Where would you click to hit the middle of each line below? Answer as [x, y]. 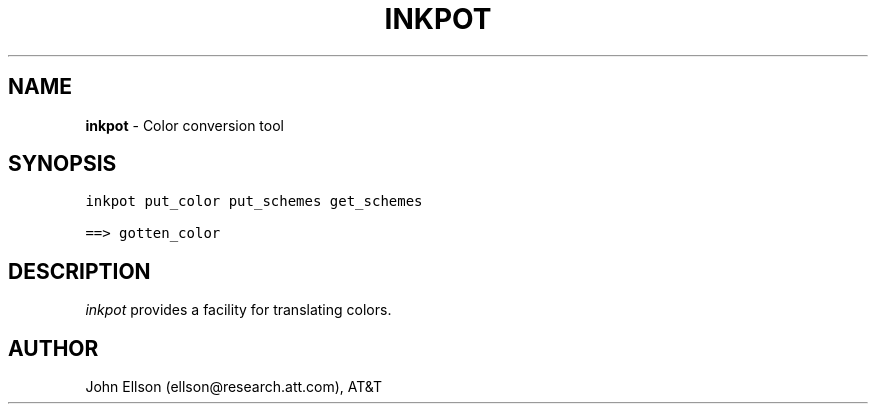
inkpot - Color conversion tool [184, 125]
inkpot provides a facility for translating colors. [238, 310]
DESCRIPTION [79, 271]
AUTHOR [53, 348]
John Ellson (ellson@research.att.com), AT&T [234, 387]
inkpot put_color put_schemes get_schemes [254, 201]
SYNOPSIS [62, 164]
